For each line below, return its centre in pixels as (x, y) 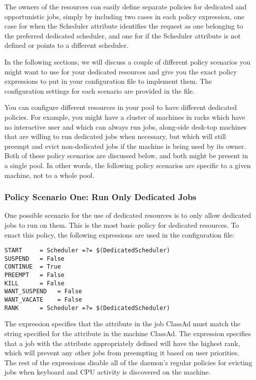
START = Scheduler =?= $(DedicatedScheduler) (87, 251)
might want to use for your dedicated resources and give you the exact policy (121, 71)
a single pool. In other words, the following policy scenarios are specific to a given (128, 165)
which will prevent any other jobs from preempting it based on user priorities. (122, 353)
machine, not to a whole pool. (49, 175)
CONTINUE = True (33, 267)
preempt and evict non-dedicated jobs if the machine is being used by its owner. (125, 146)
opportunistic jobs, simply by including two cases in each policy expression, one (125, 16)
